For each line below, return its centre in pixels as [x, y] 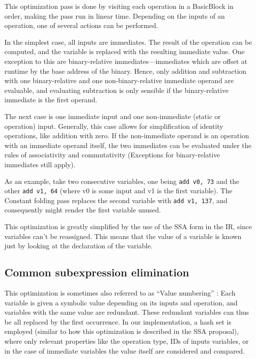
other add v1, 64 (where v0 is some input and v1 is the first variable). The [118, 191]
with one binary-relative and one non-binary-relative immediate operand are [119, 80]
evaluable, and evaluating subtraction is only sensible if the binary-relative [116, 90]
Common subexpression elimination [97, 272]
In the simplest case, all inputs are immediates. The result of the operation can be [128, 42]
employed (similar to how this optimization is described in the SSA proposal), [122, 331]
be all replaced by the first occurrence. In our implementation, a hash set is [118, 321]
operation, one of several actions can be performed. [81, 25]
